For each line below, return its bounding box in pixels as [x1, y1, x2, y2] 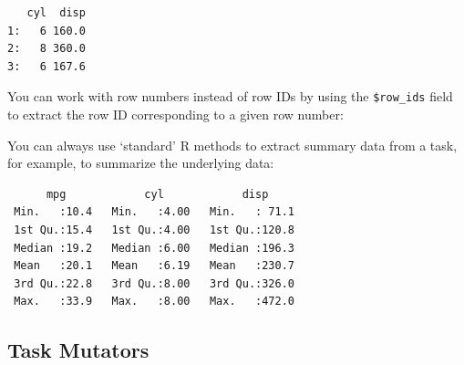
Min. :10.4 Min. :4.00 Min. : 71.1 [14, 205, 294, 219]
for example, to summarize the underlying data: [7, 153, 274, 172]
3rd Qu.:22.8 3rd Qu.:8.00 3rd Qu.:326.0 [14, 276, 294, 290]
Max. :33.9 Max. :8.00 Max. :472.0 [14, 295, 294, 308]
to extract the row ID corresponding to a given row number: [7, 105, 344, 124]
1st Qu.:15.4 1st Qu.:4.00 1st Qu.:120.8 [14, 224, 294, 236]
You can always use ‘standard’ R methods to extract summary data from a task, [7, 135, 458, 154]
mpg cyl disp [46, 187, 269, 201]
